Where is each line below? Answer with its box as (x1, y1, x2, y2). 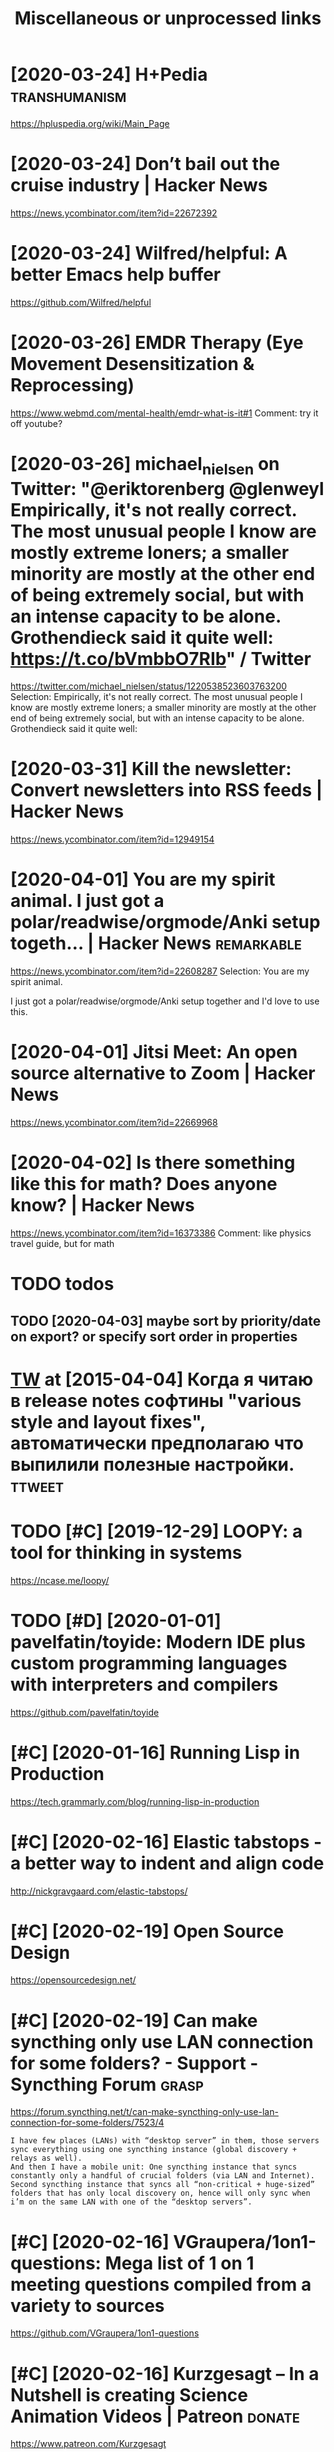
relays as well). (10, 2153, 83, 2164)
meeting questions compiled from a (10, 2273, 312, 2296)
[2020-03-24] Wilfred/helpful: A (10, 242, 288, 265)
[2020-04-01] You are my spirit (10, 868, 276, 891)
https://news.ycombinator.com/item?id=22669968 (10, 1117, 218, 1129)
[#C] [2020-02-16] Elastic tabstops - (10, 1830, 323, 1853)
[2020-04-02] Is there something (10, 1152, 296, 1174)
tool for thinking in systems (10, 1541, 243, 1564)
